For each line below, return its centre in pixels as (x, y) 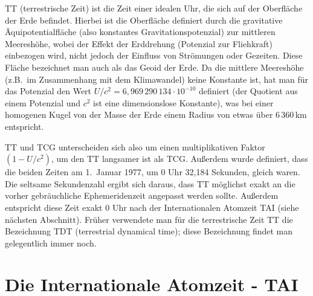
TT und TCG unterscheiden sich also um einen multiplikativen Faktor (135, 146)
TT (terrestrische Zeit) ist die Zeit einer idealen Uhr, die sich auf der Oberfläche (154, 8)
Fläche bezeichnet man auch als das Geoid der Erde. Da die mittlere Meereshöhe (154, 67)
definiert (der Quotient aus (248, 91)
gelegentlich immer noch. (51, 243)
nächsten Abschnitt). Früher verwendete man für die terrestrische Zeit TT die (149, 219)
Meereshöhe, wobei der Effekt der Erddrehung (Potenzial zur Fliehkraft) (139, 43)
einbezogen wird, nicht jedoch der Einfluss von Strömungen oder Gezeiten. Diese (154, 55)
